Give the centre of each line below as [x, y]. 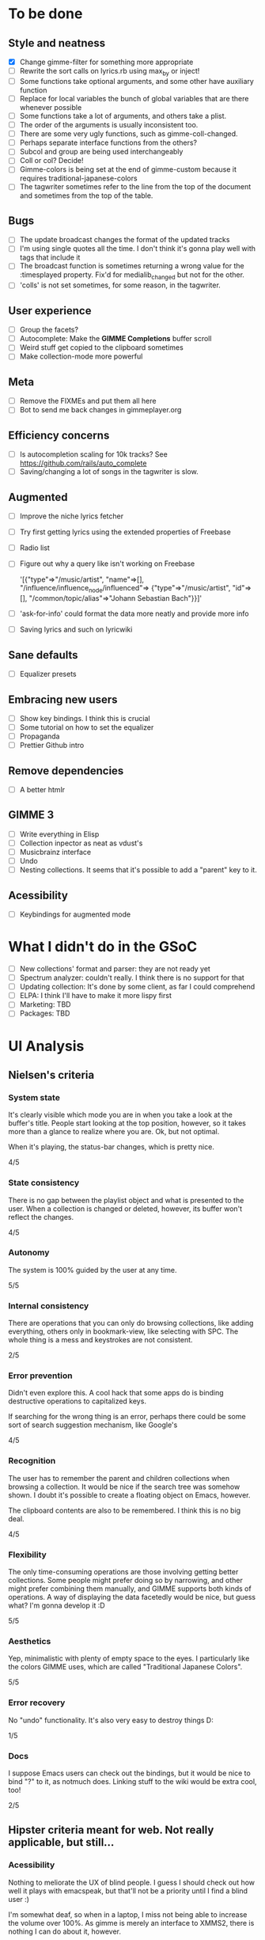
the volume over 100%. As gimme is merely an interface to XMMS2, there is [131, 1923]
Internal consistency [49, 1305]
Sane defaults [43, 655]
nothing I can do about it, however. [64, 1931]
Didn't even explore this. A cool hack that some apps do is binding [116, 1393]
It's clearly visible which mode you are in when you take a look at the [121, 1115]
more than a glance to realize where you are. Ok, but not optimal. [114, 1132]
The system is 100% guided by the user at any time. [93, 1270]
